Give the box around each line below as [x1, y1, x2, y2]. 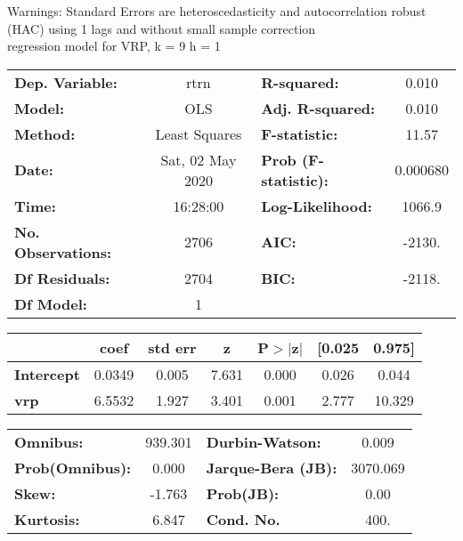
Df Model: [14, 293, 87, 314]
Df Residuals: [14, 267, 110, 288]
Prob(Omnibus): [14, 456, 132, 478]
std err [148, 336, 197, 358]
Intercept [14, 363, 80, 384]
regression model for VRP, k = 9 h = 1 [7, 36, 221, 55]
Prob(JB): [206, 482, 280, 504]
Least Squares [155, 123, 242, 144]
